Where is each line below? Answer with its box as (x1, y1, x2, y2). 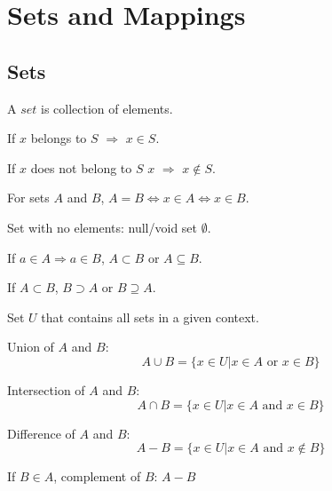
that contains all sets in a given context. (41, 307, 259, 326)
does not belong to (30, 158, 132, 177)
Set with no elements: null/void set (7, 218, 198, 236)
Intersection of (7, 380, 85, 399)
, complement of (53, 467, 141, 486)
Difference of (7, 424, 75, 442)
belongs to (30, 129, 87, 147)
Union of (7, 337, 54, 356)
